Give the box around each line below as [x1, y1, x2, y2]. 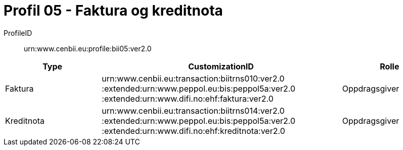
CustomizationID [188, 61, 254, 71]
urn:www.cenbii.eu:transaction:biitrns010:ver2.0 [102, 73, 285, 84]
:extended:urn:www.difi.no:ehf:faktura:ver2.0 [102, 93, 274, 104]
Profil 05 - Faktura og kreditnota [4, 2, 223, 19]
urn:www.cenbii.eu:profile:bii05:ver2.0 [24, 44, 152, 53]
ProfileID [4, 28, 32, 37]
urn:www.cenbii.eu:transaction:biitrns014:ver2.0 [102, 105, 285, 116]
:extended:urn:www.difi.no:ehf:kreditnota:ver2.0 [102, 125, 285, 136]
